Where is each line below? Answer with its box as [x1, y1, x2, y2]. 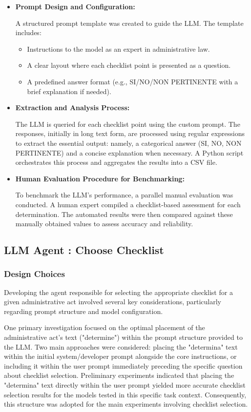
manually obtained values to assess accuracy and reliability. [15, 218, 193, 229]
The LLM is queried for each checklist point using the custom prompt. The [15, 118, 240, 129]
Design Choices [4, 268, 65, 280]
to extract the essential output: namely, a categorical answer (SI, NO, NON [15, 137, 242, 148]
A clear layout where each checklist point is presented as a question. [27, 60, 231, 70]
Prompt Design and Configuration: [15, 1, 135, 11]
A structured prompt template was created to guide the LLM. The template [15, 18, 244, 28]
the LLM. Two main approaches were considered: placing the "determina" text [4, 341, 238, 352]
